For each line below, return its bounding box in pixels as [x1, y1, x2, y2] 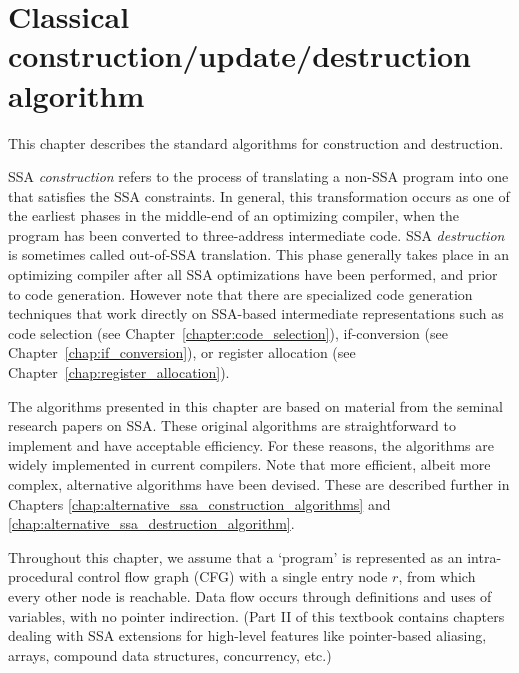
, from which [398, 566, 476, 587]
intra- [467, 546, 502, 567]
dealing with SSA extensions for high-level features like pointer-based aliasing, [8, 625, 487, 646]
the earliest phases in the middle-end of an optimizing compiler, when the [8, 205, 460, 226]
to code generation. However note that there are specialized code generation [8, 283, 473, 304]
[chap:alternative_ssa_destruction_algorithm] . [8, 513, 295, 534]
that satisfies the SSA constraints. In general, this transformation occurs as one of [8, 185, 510, 206]
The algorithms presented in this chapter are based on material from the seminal [8, 395, 503, 416]
